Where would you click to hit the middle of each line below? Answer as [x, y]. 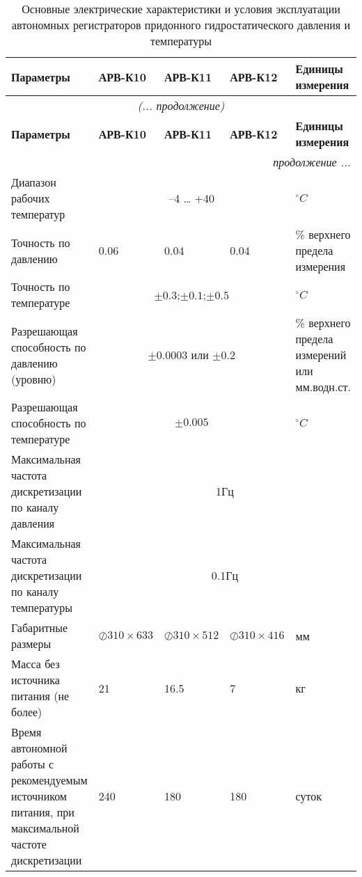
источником [39, 796]
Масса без [36, 664]
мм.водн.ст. [323, 387]
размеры [31, 643]
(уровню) [34, 379]
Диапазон [34, 182]
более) [27, 712]
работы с [33, 764]
